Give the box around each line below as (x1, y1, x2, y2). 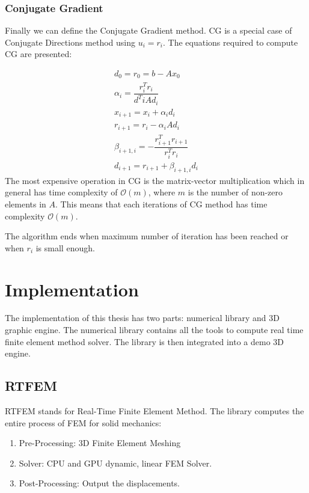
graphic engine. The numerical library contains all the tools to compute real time (5, 323, 304, 336)
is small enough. (35, 241, 95, 254)
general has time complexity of (5, 186, 118, 198)
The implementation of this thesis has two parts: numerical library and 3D (5, 311, 280, 324)
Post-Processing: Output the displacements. (19, 477, 180, 489)
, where (148, 186, 176, 198)
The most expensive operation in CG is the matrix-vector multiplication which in (5, 174, 305, 186)
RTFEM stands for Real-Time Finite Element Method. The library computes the (5, 405, 304, 417)
